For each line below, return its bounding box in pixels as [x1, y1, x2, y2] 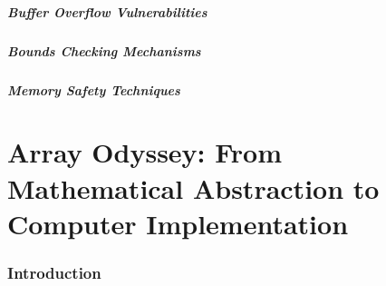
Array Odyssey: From [7, 133, 283, 171]
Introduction [7, 261, 101, 283]
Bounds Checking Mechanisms [7, 41, 201, 60]
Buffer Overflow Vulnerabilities [7, 2, 207, 21]
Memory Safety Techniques [7, 80, 180, 99]
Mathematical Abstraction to [7, 169, 380, 206]
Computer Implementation [7, 204, 349, 242]
